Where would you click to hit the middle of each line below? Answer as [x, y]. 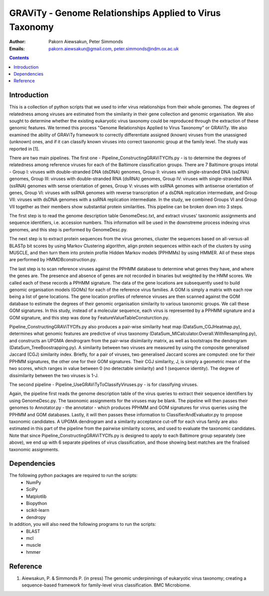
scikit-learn [38, 510]
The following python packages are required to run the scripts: [73, 476]
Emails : [17, 49]
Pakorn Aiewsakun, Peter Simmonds [86, 42]
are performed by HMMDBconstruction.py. [53, 260]
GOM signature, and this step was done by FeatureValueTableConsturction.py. [89, 317]
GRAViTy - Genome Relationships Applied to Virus [115, 13]
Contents [19, 58]
